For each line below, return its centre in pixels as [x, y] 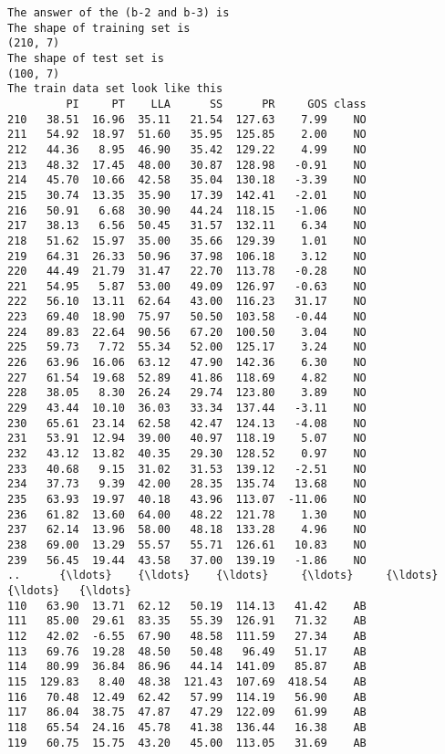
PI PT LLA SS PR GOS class [216, 104]
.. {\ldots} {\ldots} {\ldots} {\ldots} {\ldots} [223, 576]
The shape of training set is [99, 28]
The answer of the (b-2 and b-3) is [119, 13]
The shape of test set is [86, 58]
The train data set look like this [115, 89]
